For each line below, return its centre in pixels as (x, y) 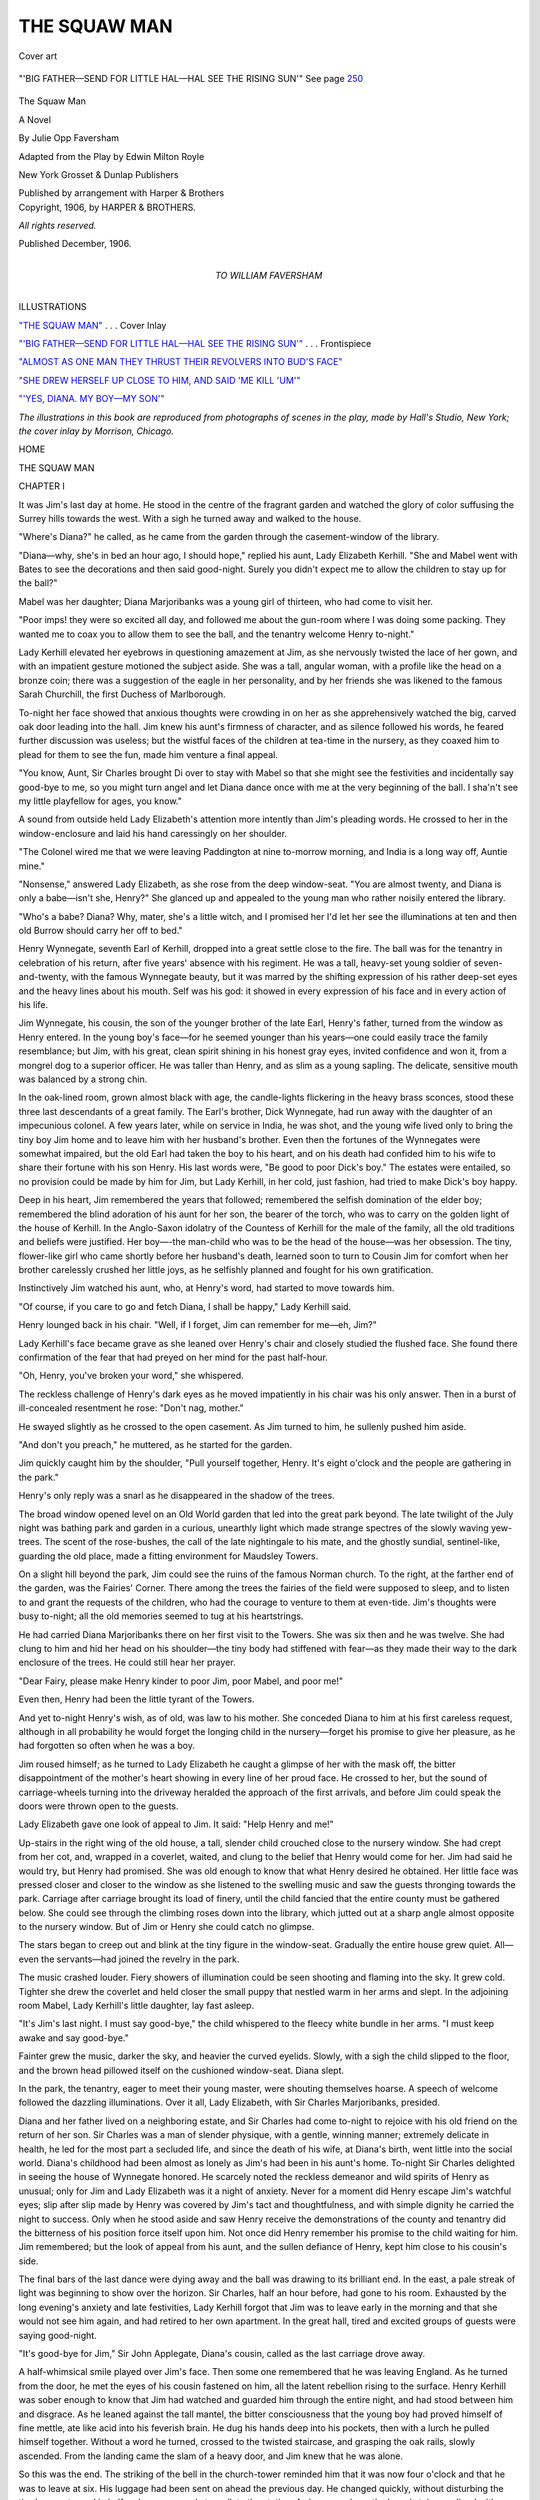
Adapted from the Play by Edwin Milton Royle (111, 156)
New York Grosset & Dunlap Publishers (98, 174)
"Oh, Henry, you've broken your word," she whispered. (131, 1376)
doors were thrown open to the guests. (98, 1806)
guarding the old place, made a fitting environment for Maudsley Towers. (168, 1556)
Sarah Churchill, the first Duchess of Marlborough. (122, 694)
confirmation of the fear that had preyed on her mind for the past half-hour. (173, 1357)
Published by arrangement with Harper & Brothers (121, 193)
